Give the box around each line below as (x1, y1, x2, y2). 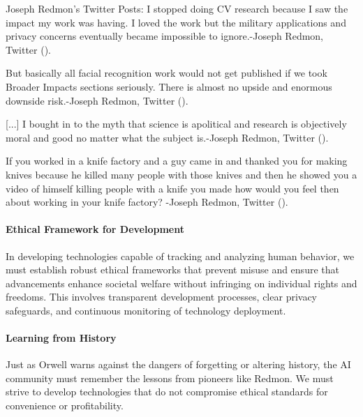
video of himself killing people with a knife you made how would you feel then (6, 181, 339, 195)
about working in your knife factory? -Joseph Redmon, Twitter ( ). (6, 195, 288, 209)
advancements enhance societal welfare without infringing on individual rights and (6, 275, 357, 290)
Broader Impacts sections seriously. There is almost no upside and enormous (6, 79, 332, 93)
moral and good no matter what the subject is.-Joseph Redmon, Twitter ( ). (6, 130, 329, 144)
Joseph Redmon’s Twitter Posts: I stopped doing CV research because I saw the (6, 1, 348, 15)
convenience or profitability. (6, 398, 124, 413)
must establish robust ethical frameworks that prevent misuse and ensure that (6, 262, 339, 277)
